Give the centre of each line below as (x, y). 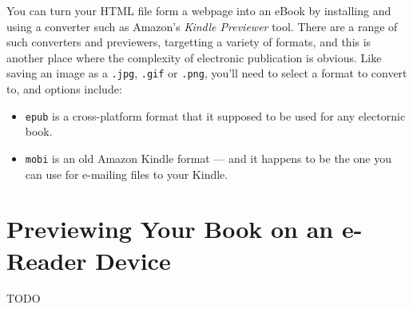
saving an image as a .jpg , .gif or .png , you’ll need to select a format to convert (207, 73)
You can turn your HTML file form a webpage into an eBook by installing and (199, 10)
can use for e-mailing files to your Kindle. (127, 174)
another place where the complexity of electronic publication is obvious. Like (194, 57)
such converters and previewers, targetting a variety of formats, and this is (189, 42)
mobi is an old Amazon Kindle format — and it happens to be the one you (208, 158)
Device (133, 260)
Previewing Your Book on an (170, 229)
